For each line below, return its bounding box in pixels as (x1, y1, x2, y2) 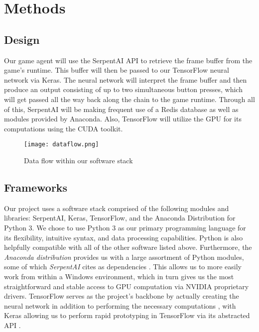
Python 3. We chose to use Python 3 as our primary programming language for (4, 222, 246, 232)
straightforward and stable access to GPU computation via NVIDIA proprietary (4, 281, 249, 291)
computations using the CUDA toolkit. (4, 123, 123, 133)
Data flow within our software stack (24, 155, 133, 165)
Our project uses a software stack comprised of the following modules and (4, 203, 229, 213)
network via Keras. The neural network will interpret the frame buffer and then (4, 74, 247, 85)
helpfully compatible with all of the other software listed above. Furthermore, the (4, 242, 252, 252)
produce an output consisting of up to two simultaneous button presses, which (4, 84, 243, 95)
